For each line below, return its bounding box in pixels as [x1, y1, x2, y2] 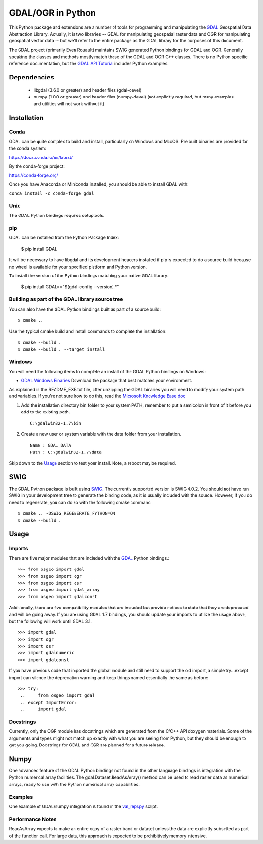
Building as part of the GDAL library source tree [9, 296, 123, 303]
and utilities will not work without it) [33, 100, 105, 107]
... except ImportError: [18, 700, 77, 705]
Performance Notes [9, 816, 57, 823]
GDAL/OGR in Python [9, 7, 96, 18]
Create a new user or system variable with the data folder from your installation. [21, 432, 181, 437]
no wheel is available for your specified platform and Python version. [9, 264, 147, 270]
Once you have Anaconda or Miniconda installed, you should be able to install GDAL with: [9, 181, 188, 187]
